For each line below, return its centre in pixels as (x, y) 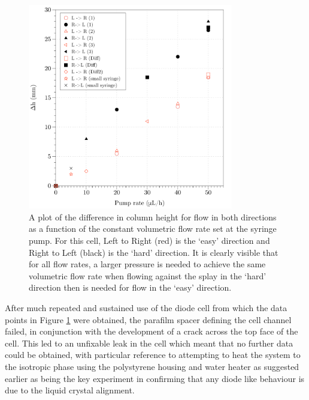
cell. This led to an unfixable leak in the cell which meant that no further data (149, 343)
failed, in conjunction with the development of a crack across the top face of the (152, 331)
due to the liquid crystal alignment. (70, 390)
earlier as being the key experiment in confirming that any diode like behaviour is (155, 378)
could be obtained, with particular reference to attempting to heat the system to (153, 355)
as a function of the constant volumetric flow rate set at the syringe (153, 229)
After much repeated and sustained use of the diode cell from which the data (146, 307)
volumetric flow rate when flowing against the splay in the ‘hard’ (148, 275)
